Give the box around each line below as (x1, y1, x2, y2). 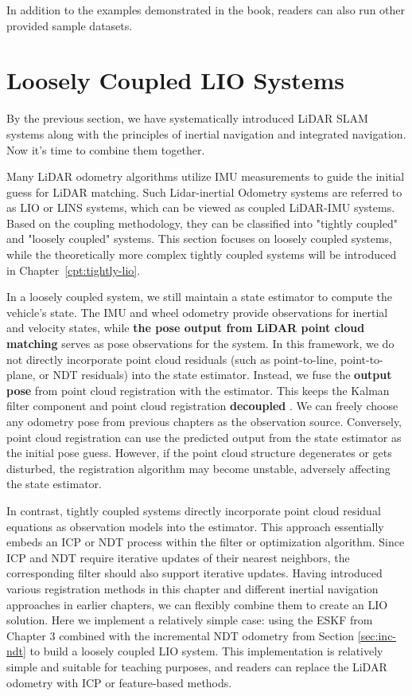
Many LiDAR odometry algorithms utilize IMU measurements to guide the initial (6, 168, 405, 185)
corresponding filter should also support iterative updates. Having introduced (6, 565, 383, 581)
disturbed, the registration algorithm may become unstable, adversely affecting (6, 459, 391, 476)
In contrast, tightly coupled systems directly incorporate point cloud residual (6, 502, 381, 518)
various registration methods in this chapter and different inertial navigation (6, 580, 379, 596)
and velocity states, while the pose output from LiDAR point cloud (6, 319, 365, 336)
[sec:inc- (357, 627, 397, 643)
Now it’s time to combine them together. (6, 141, 205, 158)
